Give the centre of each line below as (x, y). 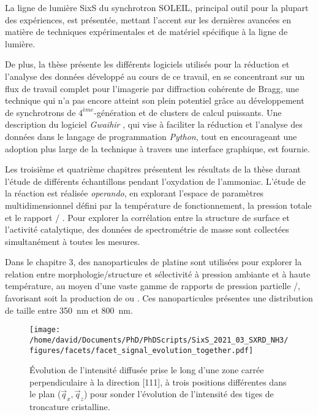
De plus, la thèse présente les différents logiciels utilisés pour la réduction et (147, 64)
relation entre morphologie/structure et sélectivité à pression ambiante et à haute (158, 273)
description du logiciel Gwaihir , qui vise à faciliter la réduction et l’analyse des (154, 124)
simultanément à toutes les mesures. (73, 241)
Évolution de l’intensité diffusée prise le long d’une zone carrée (147, 370)
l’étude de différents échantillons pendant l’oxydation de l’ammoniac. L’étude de (155, 181)
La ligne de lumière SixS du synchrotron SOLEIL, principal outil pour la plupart (157, 7)
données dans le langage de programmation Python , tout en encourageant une (151, 136)
